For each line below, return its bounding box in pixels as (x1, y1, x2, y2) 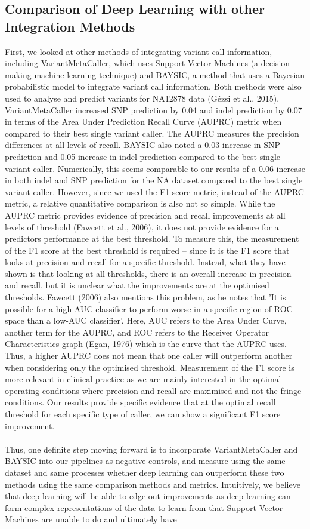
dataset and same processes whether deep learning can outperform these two (5, 466, 284, 478)
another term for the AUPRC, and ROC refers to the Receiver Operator (5, 325, 269, 338)
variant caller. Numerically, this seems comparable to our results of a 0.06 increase (5, 162, 305, 174)
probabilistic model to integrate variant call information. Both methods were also (5, 80, 302, 93)
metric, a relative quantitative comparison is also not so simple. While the (5, 197, 275, 210)
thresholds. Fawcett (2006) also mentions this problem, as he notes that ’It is (5, 291, 286, 303)
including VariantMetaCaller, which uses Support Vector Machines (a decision (5, 57, 290, 69)
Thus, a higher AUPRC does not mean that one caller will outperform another (5, 349, 293, 362)
